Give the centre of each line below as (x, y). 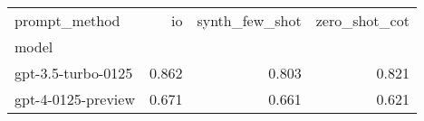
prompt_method (67, 20)
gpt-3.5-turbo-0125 (74, 73)
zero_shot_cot (362, 20)
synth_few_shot (249, 20)
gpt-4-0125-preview (75, 99)
